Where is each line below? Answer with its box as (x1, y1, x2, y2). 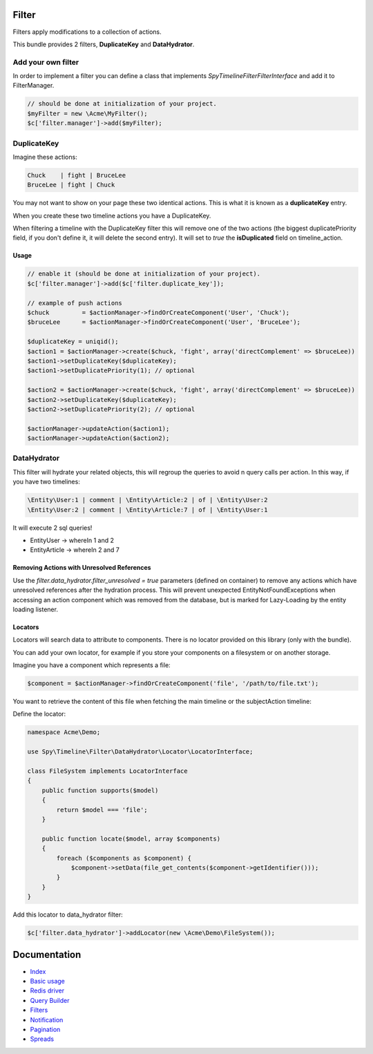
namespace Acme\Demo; (27, 729, 101, 736)
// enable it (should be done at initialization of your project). (27, 270, 261, 278)
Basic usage (30, 977, 66, 985)
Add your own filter (12, 57, 79, 67)
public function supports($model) (41, 786, 159, 794)
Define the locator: (12, 710, 66, 718)
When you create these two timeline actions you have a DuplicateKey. (12, 211, 211, 220)
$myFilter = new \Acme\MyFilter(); (27, 109, 148, 117)
